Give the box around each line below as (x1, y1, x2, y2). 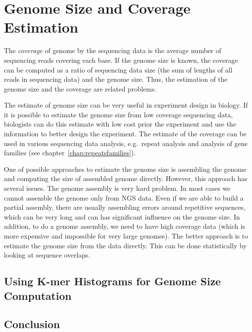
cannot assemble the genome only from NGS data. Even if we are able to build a (4, 192, 244, 203)
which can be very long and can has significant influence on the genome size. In (4, 211, 240, 221)
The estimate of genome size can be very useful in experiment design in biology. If (4, 100, 248, 110)
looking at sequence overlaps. (4, 250, 90, 260)
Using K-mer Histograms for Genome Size (4, 274, 221, 289)
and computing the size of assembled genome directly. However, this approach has (4, 173, 248, 184)
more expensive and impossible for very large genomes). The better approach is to (4, 231, 248, 240)
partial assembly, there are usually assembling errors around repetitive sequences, (4, 202, 246, 212)
